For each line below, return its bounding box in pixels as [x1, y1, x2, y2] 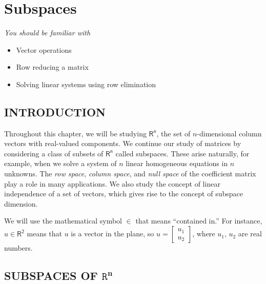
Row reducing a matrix [16, 62, 89, 72]
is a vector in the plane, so [71, 228, 154, 239]
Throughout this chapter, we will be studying [4, 128, 147, 138]
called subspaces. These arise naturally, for [115, 148, 250, 158]
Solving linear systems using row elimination [16, 78, 156, 89]
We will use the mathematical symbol [4, 215, 122, 226]
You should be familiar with [4, 27, 91, 38]
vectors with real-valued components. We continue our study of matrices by [4, 138, 241, 149]
